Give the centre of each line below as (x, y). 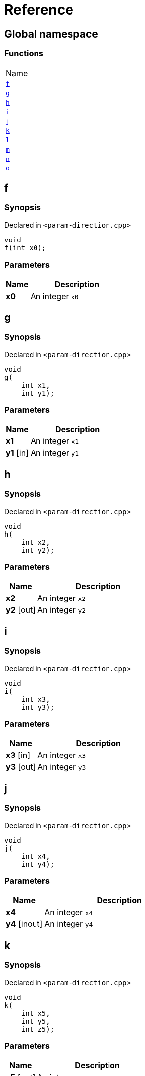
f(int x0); (25, 248)
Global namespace (51, 34)
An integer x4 (69, 912)
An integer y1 (55, 453)
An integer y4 (69, 924)
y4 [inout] (24, 924)
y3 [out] (21, 767)
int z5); (38, 1029)
